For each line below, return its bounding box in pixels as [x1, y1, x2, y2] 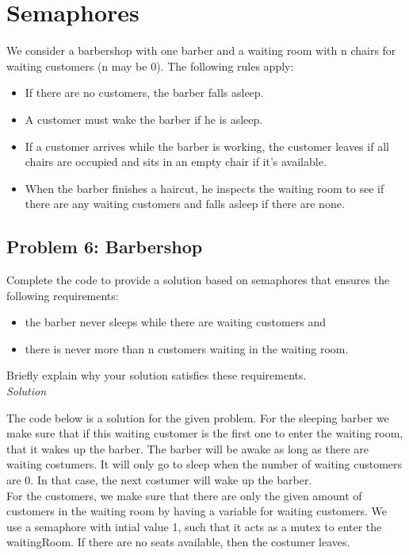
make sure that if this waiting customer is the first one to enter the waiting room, [6, 425, 403, 441]
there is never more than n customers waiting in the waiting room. [25, 340, 349, 357]
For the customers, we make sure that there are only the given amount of [6, 487, 362, 503]
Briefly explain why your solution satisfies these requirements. [6, 367, 307, 383]
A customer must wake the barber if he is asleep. [25, 110, 263, 127]
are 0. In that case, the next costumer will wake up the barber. [6, 472, 312, 488]
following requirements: [6, 287, 119, 303]
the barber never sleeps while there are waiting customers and [25, 314, 327, 330]
